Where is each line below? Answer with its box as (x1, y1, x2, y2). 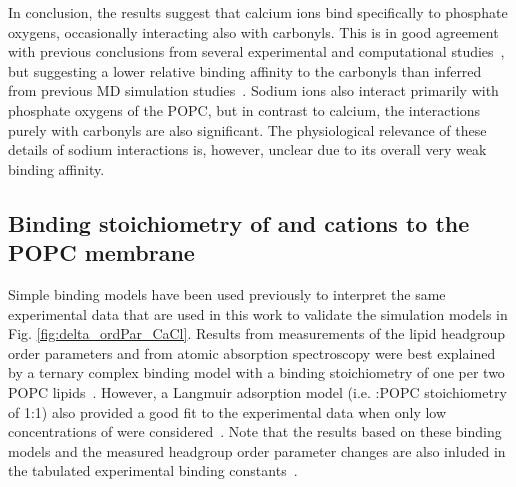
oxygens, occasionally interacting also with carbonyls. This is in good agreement (8, 21, 499, 42)
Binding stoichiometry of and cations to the (8, 207, 470, 238)
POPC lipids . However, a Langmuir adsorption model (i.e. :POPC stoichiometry (8, 381, 507, 402)
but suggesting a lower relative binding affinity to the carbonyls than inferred (8, 60, 482, 81)
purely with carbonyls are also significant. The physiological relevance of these (8, 119, 487, 140)
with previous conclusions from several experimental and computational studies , (8, 41, 505, 62)
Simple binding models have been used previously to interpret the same (8, 283, 446, 304)
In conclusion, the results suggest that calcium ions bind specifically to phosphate (8, 2, 508, 22)
